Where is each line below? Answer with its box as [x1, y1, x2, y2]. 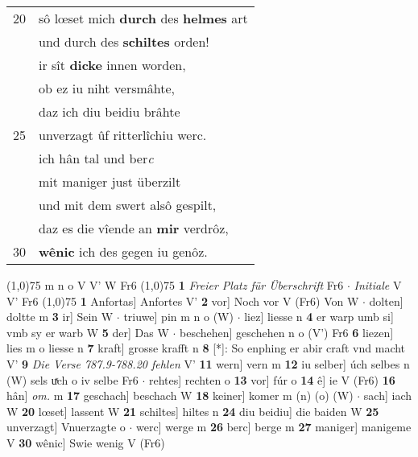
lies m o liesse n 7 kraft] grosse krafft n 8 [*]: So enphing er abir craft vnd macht [6, 340, 406, 356]
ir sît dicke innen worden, [39, 56, 186, 74]
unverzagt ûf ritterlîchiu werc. [39, 126, 207, 144]
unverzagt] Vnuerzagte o [6, 418, 126, 435]
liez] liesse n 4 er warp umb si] [244, 308, 394, 325]
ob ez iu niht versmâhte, [39, 79, 176, 97]
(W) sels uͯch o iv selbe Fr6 [6, 371, 139, 388]
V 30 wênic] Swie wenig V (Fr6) [6, 434, 165, 451]
